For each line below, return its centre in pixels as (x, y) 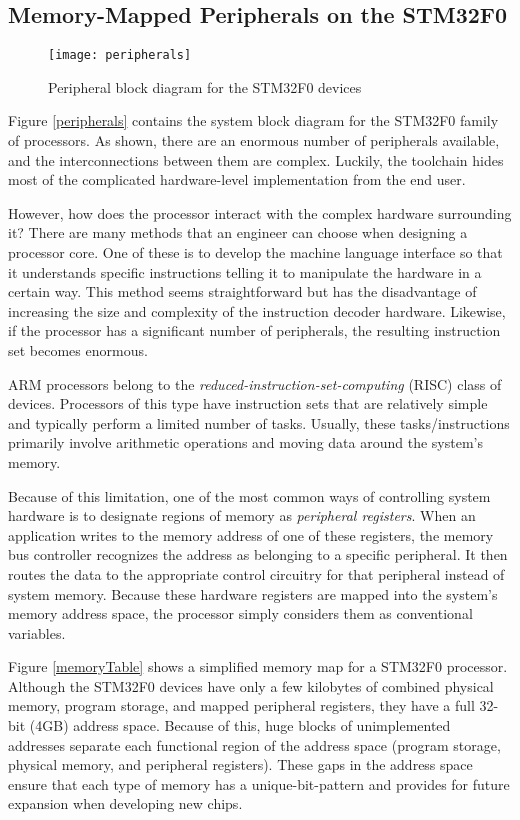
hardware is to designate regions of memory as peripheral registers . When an (242, 515)
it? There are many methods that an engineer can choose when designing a (238, 232)
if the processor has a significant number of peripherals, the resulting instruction (254, 330)
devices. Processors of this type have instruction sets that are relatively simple (248, 403)
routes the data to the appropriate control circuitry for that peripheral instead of (256, 573)
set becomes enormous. (78, 349)
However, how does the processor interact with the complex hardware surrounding (260, 212)
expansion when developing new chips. (125, 803)
